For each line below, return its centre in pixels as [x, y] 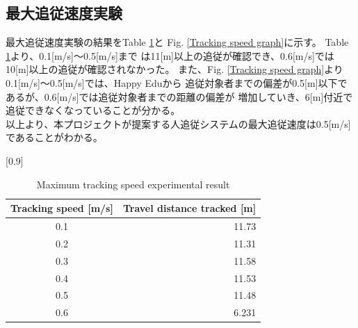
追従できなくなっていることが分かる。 [93, 110]
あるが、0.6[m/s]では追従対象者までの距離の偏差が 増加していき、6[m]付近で [179, 96]
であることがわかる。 [54, 137]
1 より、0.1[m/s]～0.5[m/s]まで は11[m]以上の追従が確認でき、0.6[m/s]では [170, 55]
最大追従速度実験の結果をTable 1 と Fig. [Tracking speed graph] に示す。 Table [177, 42]
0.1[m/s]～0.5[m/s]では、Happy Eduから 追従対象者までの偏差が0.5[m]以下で [177, 82]
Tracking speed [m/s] [62, 208]
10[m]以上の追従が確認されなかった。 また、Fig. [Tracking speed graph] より [174, 69]
